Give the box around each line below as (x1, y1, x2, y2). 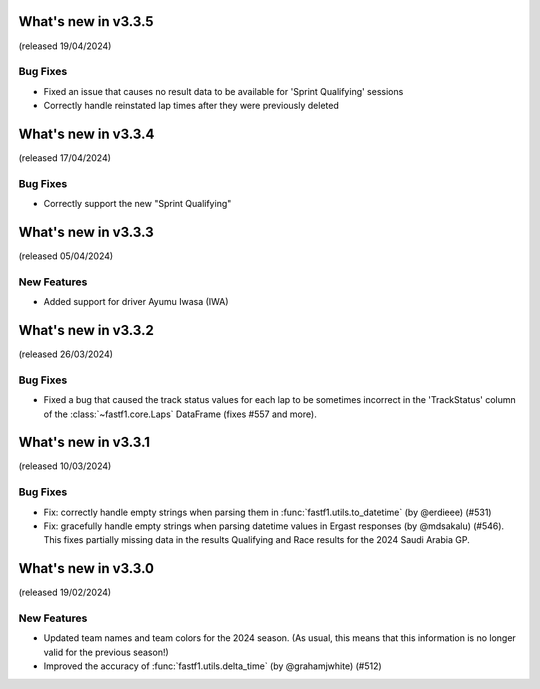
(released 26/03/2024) (18, 348, 114, 360)
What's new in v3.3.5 (18, 13, 154, 30)
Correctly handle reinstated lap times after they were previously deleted (43, 100, 339, 112)
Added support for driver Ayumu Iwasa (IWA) (43, 296, 229, 308)
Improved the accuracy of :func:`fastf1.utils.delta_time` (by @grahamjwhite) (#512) (43, 660, 382, 672)
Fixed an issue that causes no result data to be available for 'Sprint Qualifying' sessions (43, 85, 404, 97)
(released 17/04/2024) (18, 151, 112, 164)
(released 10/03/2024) (18, 460, 112, 472)
